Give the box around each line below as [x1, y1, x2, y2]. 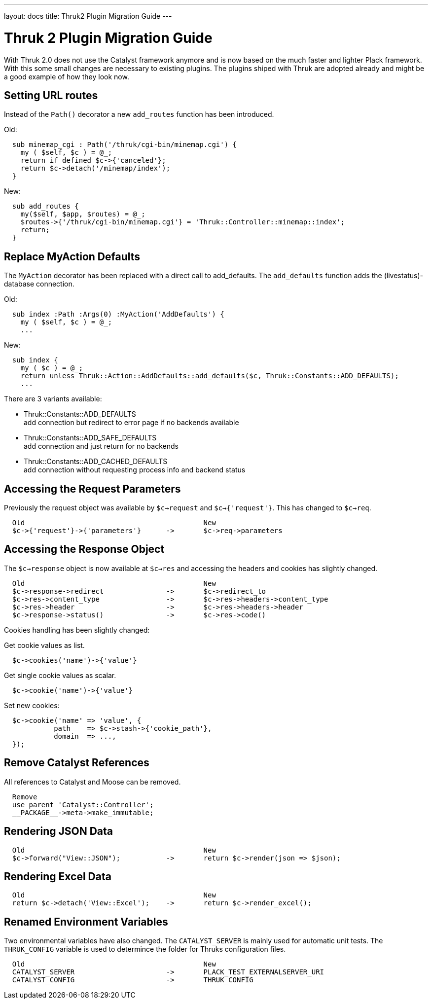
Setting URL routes [4, 89, 98, 102]
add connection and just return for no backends [24, 442, 179, 451]
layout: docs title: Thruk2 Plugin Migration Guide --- [4, 12, 172, 20]
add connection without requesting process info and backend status [24, 466, 246, 474]
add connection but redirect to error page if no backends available [24, 418, 239, 427]
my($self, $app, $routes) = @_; [20, 210, 145, 218]
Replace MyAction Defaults [4, 250, 141, 263]
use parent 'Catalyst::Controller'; [12, 800, 154, 809]
